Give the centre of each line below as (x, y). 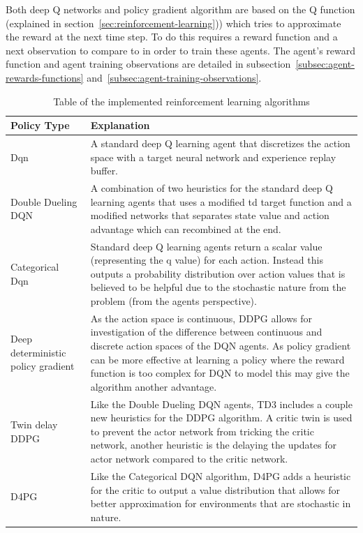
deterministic (38, 352)
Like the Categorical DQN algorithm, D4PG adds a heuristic (221, 475)
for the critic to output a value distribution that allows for (215, 489)
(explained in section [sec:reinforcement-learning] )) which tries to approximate (173, 23)
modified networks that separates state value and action (210, 215)
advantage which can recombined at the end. (186, 228)
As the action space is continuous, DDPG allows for (201, 318)
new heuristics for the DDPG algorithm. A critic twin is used (221, 418)
